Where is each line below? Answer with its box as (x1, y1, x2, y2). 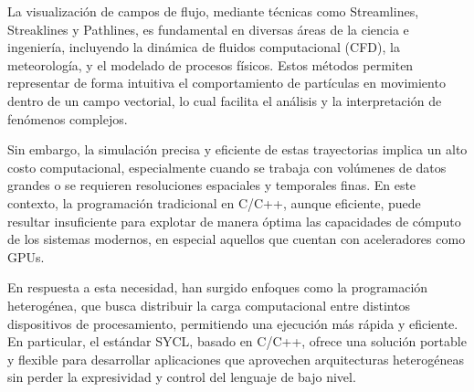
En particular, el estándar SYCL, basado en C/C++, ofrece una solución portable (7, 332, 467, 351)
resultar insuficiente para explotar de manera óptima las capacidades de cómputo (7, 211, 461, 230)
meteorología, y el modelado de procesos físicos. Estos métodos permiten (7, 55, 414, 74)
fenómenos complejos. (7, 109, 128, 128)
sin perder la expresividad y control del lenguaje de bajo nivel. (7, 367, 356, 387)
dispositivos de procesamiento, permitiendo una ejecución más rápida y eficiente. (7, 313, 458, 333)
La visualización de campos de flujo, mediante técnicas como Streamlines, (7, 2, 419, 20)
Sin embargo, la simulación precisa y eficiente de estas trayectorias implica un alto (7, 140, 468, 159)
